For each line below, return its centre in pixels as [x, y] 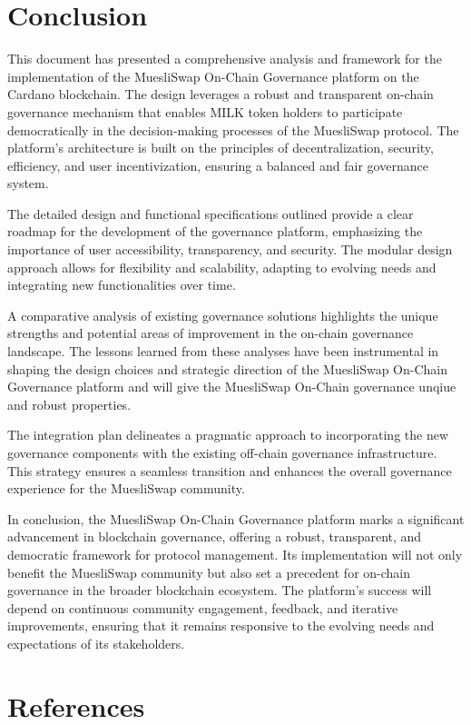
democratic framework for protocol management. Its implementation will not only [235, 554]
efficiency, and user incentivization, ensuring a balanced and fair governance [218, 165]
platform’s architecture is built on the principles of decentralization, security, [221, 148]
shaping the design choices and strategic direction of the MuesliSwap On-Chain [228, 368]
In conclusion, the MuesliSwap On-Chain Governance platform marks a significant [236, 518]
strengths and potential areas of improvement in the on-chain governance [211, 333]
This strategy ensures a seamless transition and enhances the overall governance [230, 470]
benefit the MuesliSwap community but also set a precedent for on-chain [209, 572]
